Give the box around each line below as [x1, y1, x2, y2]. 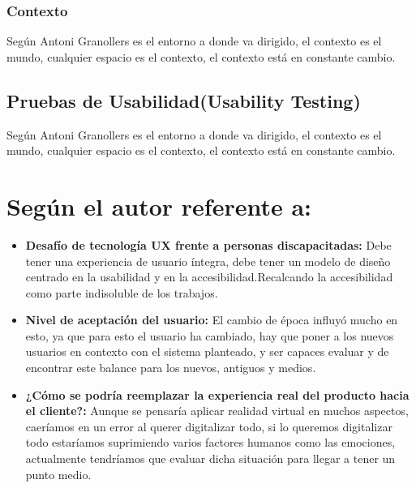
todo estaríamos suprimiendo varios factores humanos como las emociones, [25, 434, 396, 451]
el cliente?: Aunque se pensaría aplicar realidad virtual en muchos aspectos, [25, 402, 409, 419]
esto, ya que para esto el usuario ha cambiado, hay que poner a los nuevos [25, 327, 394, 344]
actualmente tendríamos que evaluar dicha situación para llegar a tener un [25, 450, 396, 467]
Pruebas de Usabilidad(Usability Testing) [6, 88, 361, 113]
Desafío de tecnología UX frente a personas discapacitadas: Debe [25, 236, 392, 253]
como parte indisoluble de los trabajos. [25, 284, 218, 301]
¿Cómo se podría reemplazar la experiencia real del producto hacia [25, 386, 410, 403]
